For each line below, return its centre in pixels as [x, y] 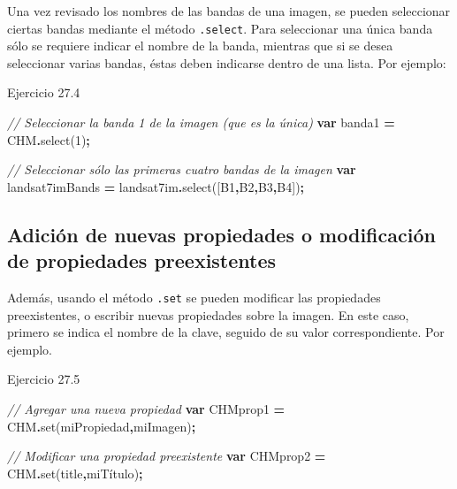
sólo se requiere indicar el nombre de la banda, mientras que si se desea [200, 46]
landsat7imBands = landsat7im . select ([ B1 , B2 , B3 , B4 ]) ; [156, 186]
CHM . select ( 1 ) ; [49, 139]
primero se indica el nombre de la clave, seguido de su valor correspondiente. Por [226, 332]
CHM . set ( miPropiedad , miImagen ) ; [102, 426]
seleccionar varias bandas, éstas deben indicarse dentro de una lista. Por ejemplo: [227, 62]
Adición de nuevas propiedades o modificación [221, 234]
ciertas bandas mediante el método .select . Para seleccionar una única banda [220, 28]
